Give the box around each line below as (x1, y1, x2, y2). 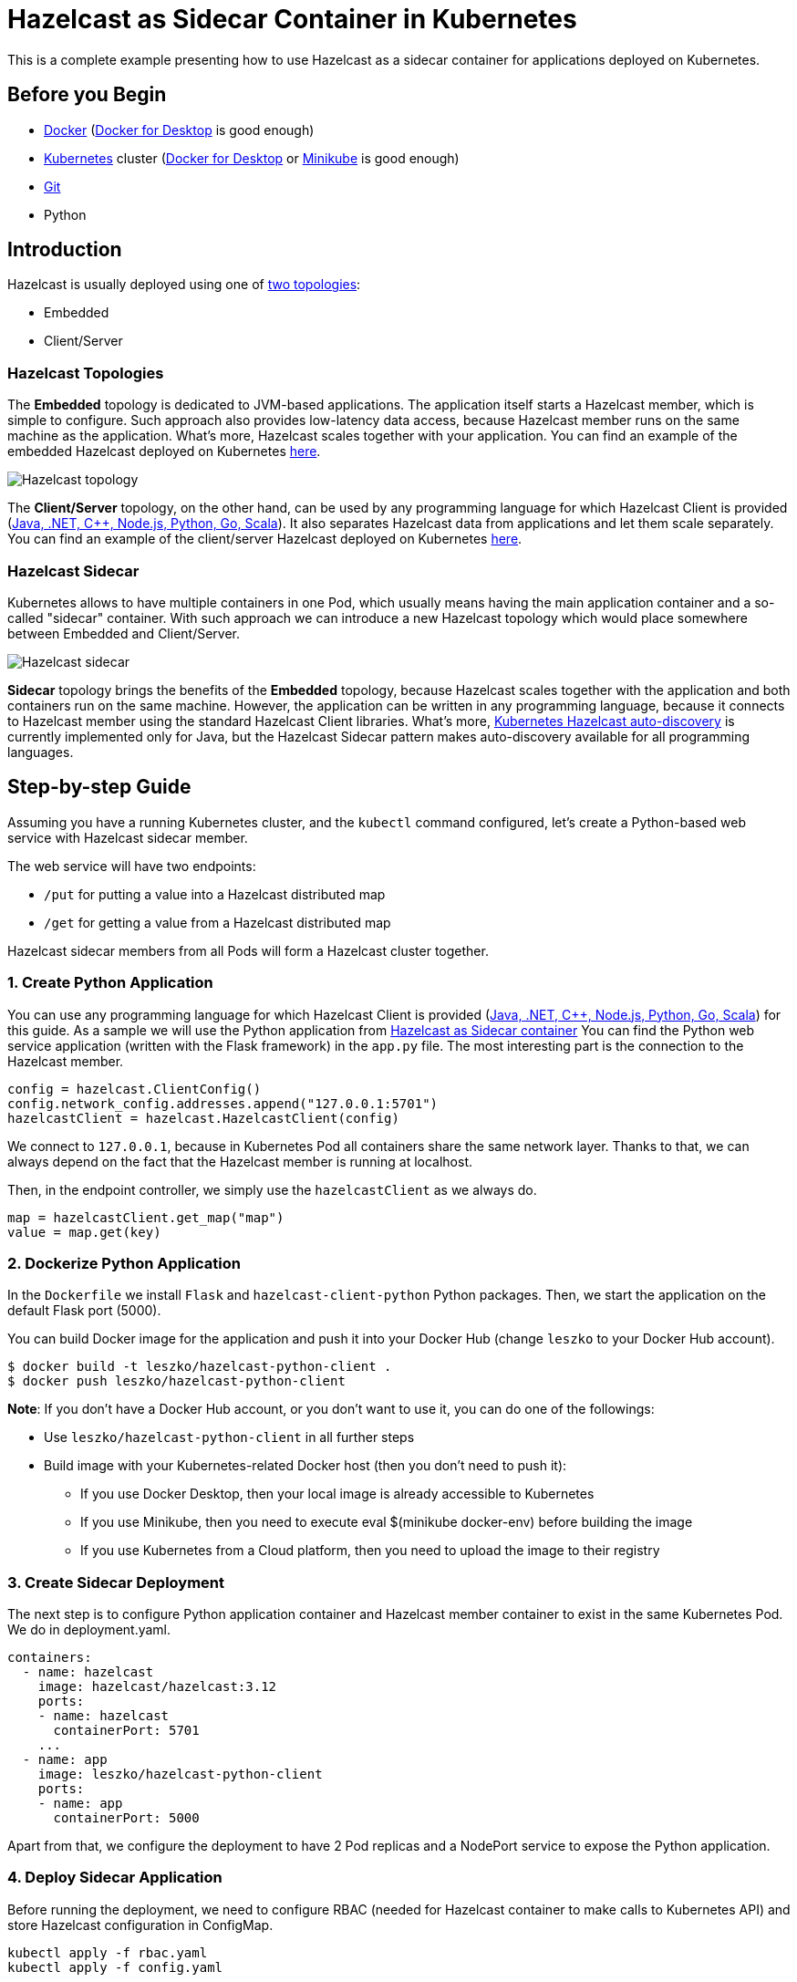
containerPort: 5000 (53, 1811, 200, 1826)
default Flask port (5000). (7, 1302, 161, 1319)
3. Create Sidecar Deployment (7, 1572, 225, 1592)
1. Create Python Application (7, 973, 213, 992)
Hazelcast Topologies (7, 363, 164, 382)
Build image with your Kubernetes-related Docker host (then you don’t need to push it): (44, 1458, 567, 1474)
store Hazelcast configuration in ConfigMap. (7, 1916, 274, 1933)
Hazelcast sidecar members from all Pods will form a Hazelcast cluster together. (7, 942, 489, 959)
